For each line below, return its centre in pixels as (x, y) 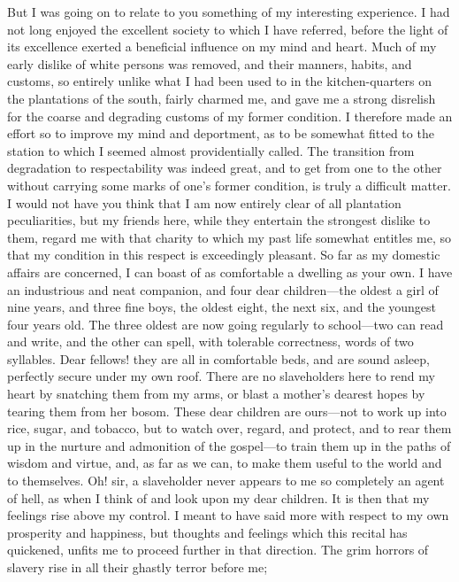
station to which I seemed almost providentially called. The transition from (211, 150)
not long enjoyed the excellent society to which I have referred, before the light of (228, 29)
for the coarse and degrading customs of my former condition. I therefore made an (230, 116)
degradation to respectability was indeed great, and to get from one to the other (225, 168)
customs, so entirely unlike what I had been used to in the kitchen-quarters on (219, 81)
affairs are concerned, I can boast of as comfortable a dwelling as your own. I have (230, 272)
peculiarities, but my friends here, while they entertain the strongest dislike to (219, 220)
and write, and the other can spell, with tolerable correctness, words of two (210, 341)
